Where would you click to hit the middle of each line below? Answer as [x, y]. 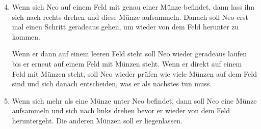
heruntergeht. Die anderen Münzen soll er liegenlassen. [97, 120]
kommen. [26, 36]
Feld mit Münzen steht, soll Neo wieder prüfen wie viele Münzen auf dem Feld [134, 73]
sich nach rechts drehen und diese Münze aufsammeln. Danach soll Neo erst [130, 17]
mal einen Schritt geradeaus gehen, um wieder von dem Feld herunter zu [125, 27]
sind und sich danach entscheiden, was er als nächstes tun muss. [112, 84]
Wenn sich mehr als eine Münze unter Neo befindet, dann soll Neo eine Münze [134, 100]
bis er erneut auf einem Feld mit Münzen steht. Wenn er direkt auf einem [127, 63]
